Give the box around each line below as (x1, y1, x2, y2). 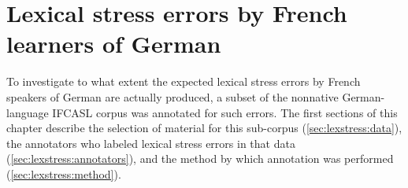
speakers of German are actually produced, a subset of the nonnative (6, 88, 339, 105)
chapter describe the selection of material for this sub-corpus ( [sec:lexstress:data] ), (6, 120, 402, 136)
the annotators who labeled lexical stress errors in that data (6, 135, 295, 151)
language (6, 104, 49, 120)
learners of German (6, 28, 221, 60)
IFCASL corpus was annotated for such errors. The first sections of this (52, 104, 398, 120)
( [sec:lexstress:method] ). (6, 165, 121, 182)
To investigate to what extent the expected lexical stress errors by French (6, 73, 361, 90)
